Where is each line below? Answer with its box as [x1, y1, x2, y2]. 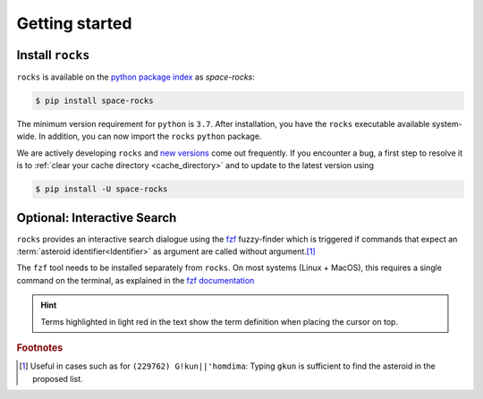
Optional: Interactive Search [16, 210, 177, 225]
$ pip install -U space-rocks [35, 184, 168, 194]
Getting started [16, 13, 132, 33]
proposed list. [32, 373, 84, 384]
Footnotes [16, 342, 64, 354]
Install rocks [16, 47, 90, 63]
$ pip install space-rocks [35, 96, 154, 106]
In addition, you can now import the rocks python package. [38, 131, 262, 142]
